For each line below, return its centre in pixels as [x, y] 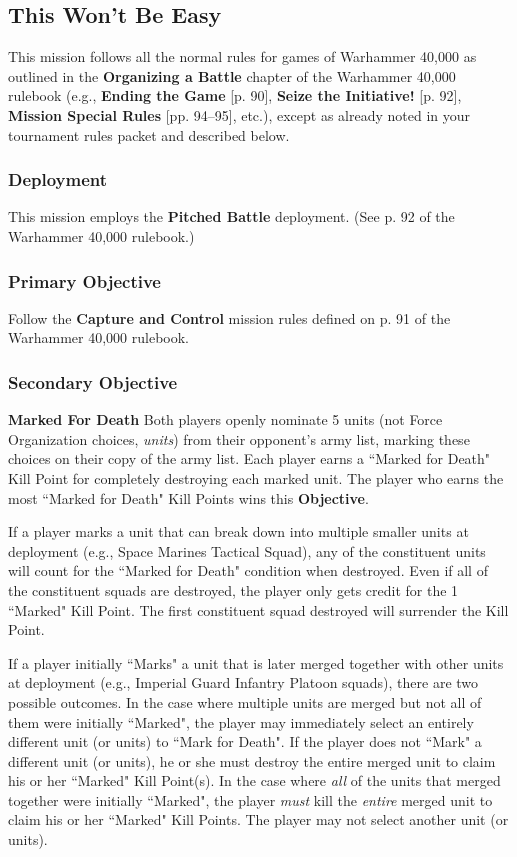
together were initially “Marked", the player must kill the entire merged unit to [250, 799]
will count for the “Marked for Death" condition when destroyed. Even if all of [248, 570]
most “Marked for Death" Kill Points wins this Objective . [188, 497]
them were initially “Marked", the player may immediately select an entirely [241, 721]
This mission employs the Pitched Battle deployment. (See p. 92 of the [231, 216]
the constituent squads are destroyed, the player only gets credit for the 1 [233, 589]
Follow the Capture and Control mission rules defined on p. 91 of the [229, 317]
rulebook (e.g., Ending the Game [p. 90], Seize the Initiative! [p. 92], [235, 95]
